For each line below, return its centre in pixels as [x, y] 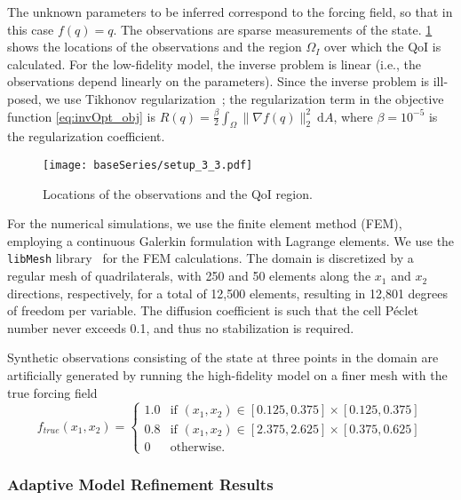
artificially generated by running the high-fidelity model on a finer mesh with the [227, 375]
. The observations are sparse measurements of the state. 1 [273, 29]
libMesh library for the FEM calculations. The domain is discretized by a [211, 258]
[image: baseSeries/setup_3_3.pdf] [148, 165]
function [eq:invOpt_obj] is [81, 116]
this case [31, 29]
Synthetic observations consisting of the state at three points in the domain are [223, 357]
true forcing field [52, 392]
